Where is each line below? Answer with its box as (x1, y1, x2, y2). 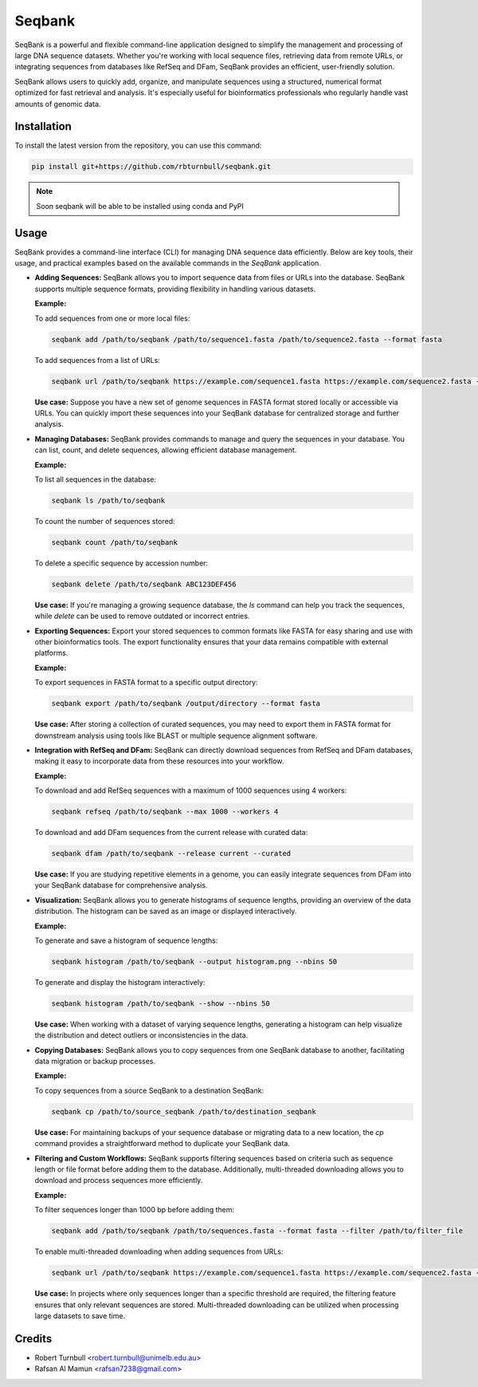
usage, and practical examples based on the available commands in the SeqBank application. (14, 258, 322, 268)
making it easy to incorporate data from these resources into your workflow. (34, 756, 284, 766)
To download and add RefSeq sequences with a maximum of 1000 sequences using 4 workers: (34, 786, 347, 795)
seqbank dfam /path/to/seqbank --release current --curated (51, 849, 292, 858)
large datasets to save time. (34, 1310, 126, 1320)
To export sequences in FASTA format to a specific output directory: (34, 678, 258, 688)
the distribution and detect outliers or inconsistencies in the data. (34, 1030, 249, 1040)
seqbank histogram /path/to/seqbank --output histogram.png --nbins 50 (51, 957, 338, 966)
